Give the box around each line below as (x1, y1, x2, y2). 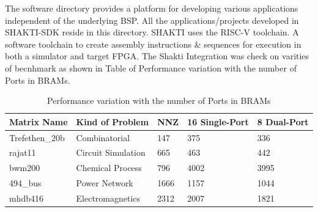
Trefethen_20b (9, 131, 65, 144)
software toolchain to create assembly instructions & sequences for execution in (5, 37, 301, 50)
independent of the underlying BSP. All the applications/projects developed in (5, 13, 299, 26)
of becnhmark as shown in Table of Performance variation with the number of (5, 61, 297, 74)
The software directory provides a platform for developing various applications (5, 2, 298, 14)
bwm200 (9, 161, 40, 174)
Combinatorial (76, 131, 130, 144)
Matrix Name (9, 115, 68, 128)
